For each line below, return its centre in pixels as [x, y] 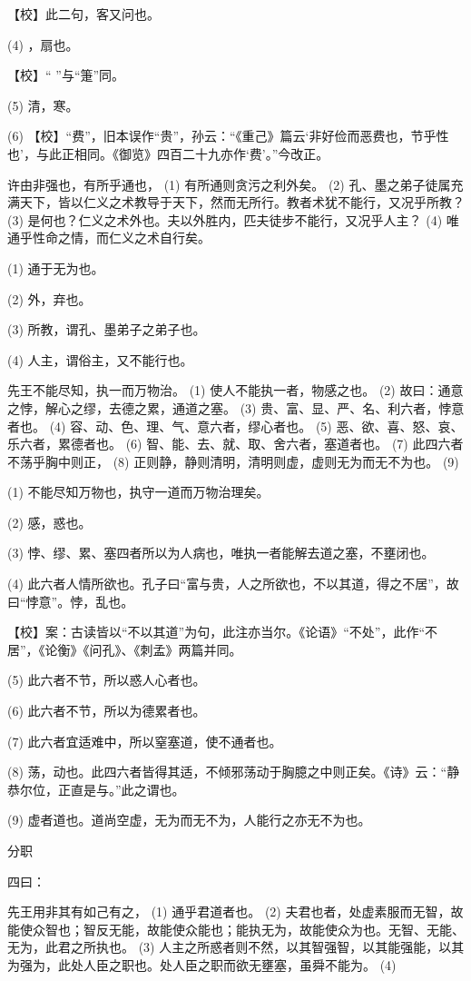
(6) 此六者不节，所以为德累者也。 [107, 711]
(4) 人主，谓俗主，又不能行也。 [100, 359]
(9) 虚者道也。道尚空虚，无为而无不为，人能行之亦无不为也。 [189, 820]
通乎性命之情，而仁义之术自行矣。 [109, 238]
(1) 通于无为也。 [56, 268]
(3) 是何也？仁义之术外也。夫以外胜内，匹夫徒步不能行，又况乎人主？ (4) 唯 [233, 219]
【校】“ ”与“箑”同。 [66, 75]
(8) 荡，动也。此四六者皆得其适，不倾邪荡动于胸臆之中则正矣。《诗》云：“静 [234, 772]
